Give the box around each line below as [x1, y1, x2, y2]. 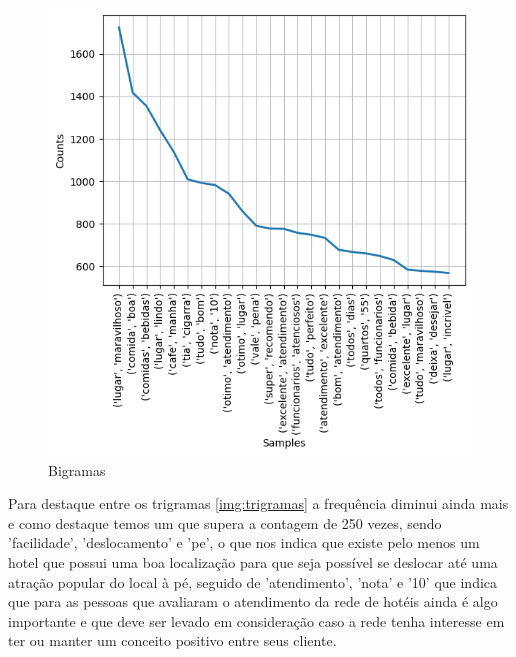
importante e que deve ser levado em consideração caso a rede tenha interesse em [8, 610, 505, 631]
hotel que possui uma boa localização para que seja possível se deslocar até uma [8, 552, 498, 573]
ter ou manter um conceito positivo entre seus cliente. [8, 630, 337, 651]
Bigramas [48, 459, 106, 480]
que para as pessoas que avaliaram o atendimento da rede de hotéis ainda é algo [8, 591, 498, 612]
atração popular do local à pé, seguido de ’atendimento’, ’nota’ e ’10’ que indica [8, 571, 498, 592]
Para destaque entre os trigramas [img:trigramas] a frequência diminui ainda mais [8, 493, 509, 514]
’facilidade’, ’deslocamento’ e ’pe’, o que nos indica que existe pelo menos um [8, 532, 480, 553]
